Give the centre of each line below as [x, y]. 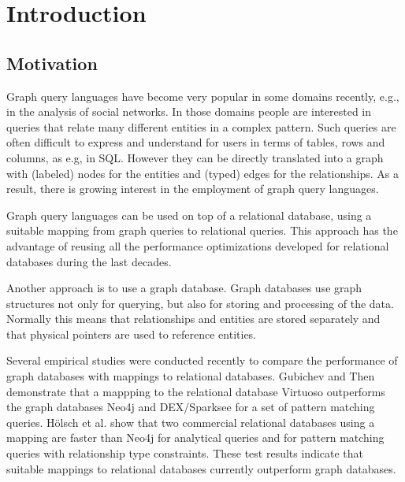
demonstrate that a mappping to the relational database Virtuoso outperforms [196, 391]
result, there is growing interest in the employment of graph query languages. [193, 189]
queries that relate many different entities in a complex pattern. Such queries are [201, 126]
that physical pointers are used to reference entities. [132, 334]
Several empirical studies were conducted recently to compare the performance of [202, 360]
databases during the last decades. [89, 261]
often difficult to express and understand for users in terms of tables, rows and [196, 142]
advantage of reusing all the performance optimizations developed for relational [198, 245]
